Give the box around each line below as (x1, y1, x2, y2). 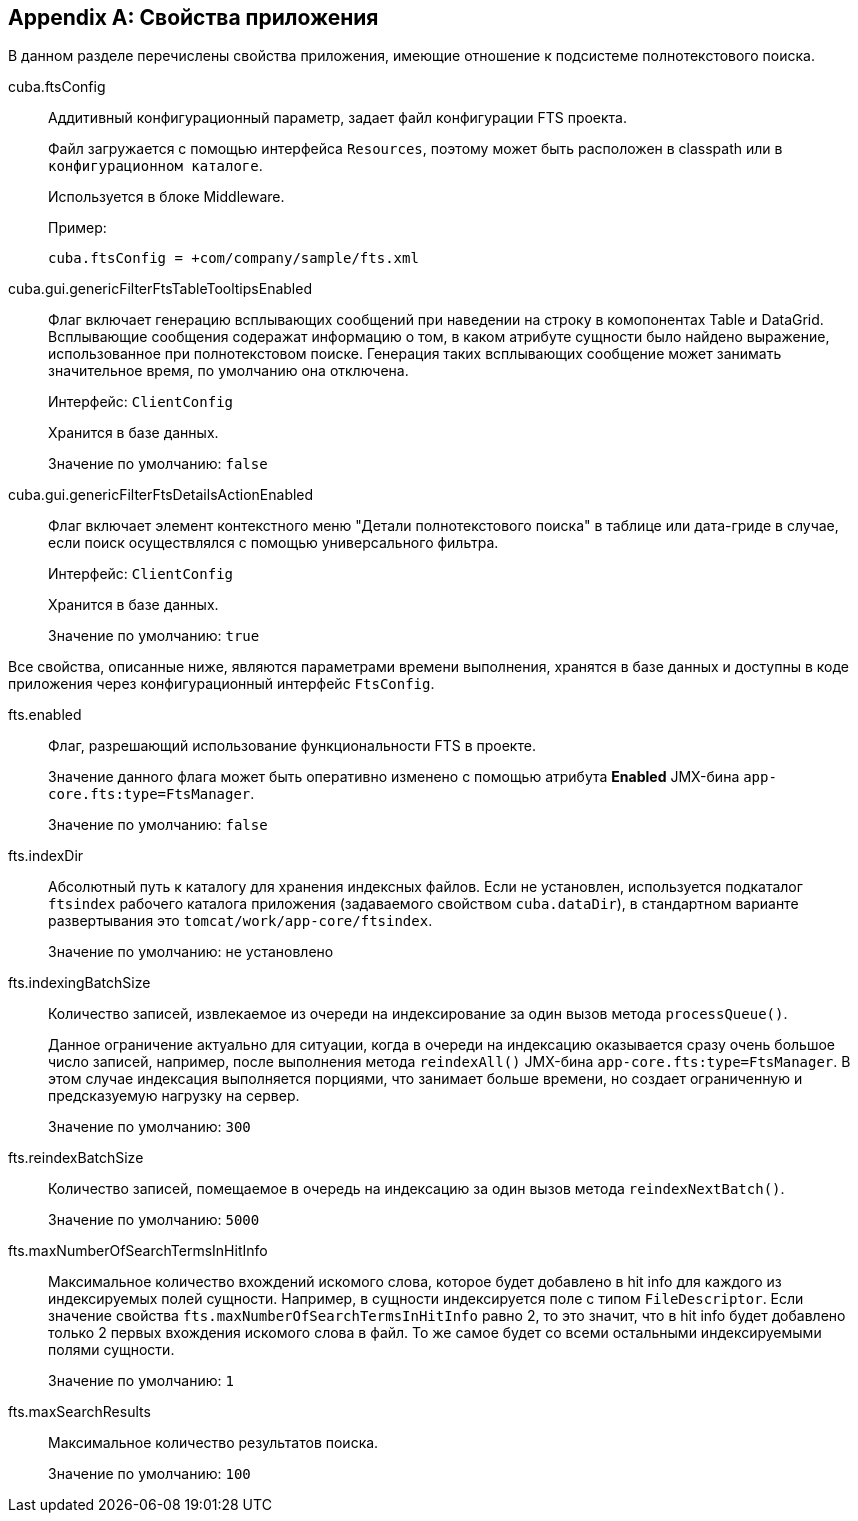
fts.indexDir (8, 847, 84, 865)
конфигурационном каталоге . (48, 157, 263, 175)
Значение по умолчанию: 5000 (48, 1211, 260, 1229)
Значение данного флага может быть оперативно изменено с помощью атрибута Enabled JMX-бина (48, 768, 740, 786)
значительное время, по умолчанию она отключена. (48, 362, 409, 380)
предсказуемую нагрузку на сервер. (48, 1087, 300, 1105)
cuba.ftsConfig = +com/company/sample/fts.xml (48, 250, 419, 267)
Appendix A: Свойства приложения (8, 5, 379, 30)
